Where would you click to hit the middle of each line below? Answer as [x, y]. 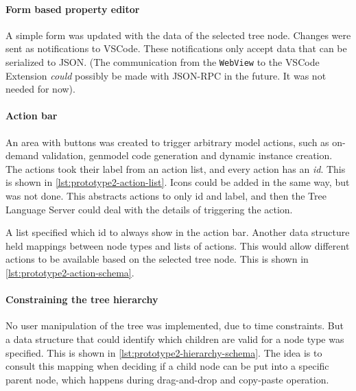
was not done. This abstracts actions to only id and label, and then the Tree [166, 195]
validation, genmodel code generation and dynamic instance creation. [187, 155]
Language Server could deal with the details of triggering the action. [149, 209]
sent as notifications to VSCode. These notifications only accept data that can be [176, 48]
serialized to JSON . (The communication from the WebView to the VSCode [163, 61]
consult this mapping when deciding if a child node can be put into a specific [167, 366]
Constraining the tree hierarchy [82, 299]
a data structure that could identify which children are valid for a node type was [175, 339]
